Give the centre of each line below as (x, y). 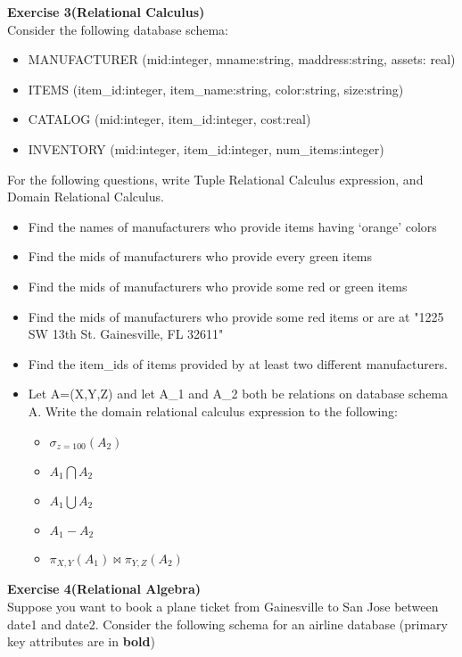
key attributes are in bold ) (81, 641)
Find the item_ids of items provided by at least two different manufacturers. (238, 363)
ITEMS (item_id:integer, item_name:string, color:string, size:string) (216, 89)
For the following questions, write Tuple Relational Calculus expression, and (215, 179)
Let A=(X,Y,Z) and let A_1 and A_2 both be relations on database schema (238, 394)
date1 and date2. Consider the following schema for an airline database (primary (227, 624)
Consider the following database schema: (118, 29)
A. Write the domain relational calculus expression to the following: (213, 411)
